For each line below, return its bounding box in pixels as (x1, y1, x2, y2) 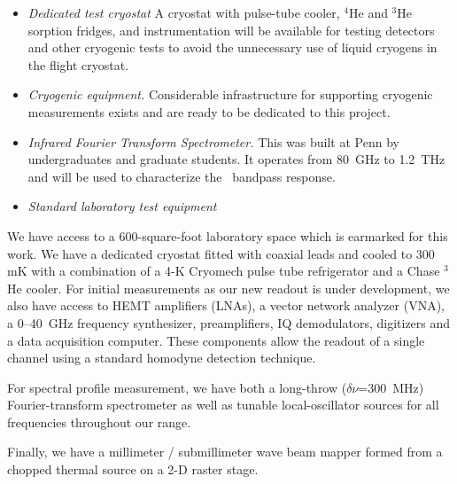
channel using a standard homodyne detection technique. (7, 348, 316, 367)
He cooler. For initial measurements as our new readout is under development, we (7, 278, 450, 297)
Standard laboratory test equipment (27, 197, 217, 215)
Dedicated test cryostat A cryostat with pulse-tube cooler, (27, 4, 340, 21)
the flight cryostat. (27, 55, 129, 74)
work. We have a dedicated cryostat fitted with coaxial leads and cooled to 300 (7, 244, 435, 262)
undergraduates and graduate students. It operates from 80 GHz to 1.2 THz (27, 150, 445, 168)
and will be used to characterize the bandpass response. (27, 167, 336, 185)
